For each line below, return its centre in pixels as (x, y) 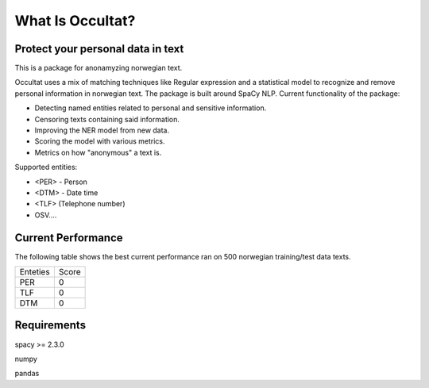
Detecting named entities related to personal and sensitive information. (151, 108)
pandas (27, 374)
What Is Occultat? (75, 21)
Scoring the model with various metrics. (100, 141)
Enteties (35, 272)
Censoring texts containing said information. (107, 119)
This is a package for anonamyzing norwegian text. (99, 68)
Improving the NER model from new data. (102, 130)
